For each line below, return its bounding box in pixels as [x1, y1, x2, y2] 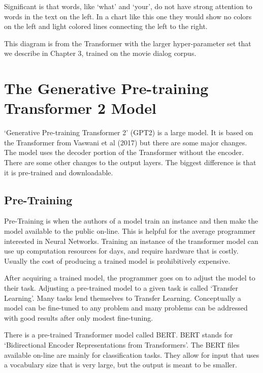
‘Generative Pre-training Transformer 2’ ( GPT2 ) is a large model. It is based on [4, 127, 253, 138]
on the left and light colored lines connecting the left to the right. [4, 21, 208, 32]
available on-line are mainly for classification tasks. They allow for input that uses [4, 349, 259, 360]
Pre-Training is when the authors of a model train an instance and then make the [4, 215, 258, 226]
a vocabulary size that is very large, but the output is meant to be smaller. [4, 359, 237, 370]
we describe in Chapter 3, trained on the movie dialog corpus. [4, 48, 196, 58]
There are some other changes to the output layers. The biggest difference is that [4, 157, 256, 168]
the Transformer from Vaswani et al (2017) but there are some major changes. [4, 137, 247, 147]
